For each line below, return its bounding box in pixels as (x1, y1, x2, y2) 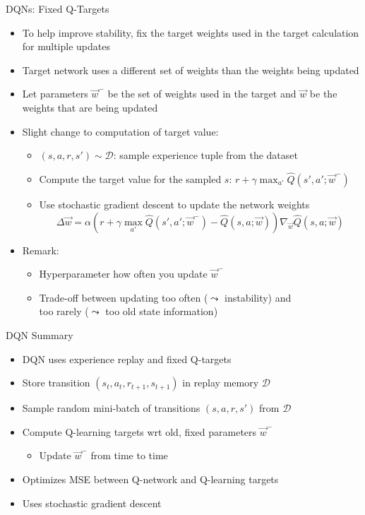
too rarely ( (39, 304, 89, 319)
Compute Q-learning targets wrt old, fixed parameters (22, 424, 257, 439)
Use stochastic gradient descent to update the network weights (39, 196, 310, 211)
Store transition (22, 375, 90, 390)
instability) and (225, 290, 292, 304)
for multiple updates (22, 39, 110, 54)
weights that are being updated (22, 100, 158, 114)
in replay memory (182, 375, 259, 390)
